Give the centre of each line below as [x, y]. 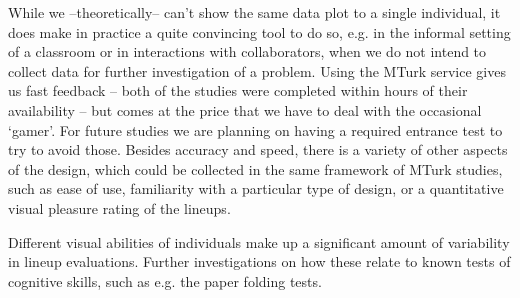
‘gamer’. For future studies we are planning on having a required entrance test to [255, 129]
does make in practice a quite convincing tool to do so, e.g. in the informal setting [259, 31]
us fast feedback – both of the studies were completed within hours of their [238, 90]
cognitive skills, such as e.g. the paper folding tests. [165, 280]
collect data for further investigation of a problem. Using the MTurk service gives [257, 70]
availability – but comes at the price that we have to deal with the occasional [245, 109]
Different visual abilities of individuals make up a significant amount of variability [259, 241]
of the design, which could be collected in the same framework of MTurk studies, [255, 168]
